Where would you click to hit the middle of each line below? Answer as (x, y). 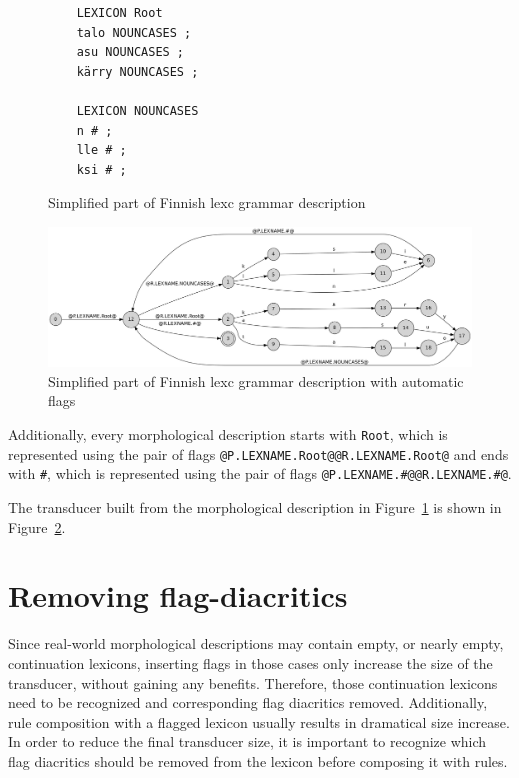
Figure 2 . (37, 526)
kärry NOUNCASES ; (137, 71)
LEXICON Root (119, 13)
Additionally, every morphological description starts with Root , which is (228, 434)
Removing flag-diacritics (178, 595)
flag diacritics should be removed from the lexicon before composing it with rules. (258, 760)
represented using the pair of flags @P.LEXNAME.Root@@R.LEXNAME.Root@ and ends (258, 453)
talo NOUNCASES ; (134, 32)
